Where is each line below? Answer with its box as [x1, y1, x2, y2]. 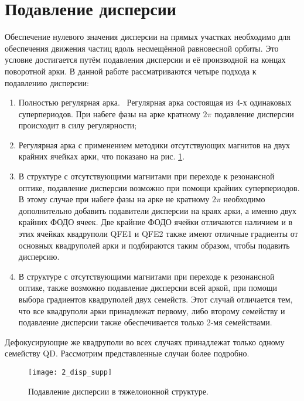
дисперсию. [18, 250, 60, 263]
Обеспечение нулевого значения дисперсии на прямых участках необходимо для [5, 30, 291, 43]
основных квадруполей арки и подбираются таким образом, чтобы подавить [18, 239, 290, 251]
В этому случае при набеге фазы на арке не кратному [18, 193, 210, 205]
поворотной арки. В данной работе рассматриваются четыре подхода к [5, 64, 257, 77]
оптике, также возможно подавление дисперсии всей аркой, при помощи [18, 281, 277, 294]
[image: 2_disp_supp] [28, 368, 112, 376]
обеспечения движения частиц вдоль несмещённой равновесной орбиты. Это [5, 42, 279, 54]
